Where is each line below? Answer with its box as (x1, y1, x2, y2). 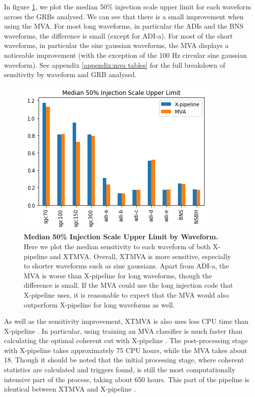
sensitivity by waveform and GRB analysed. (4, 69, 137, 80)
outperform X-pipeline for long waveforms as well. (24, 299, 175, 309)
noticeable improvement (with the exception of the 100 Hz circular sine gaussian (4, 49, 247, 60)
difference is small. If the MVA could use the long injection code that (24, 280, 233, 290)
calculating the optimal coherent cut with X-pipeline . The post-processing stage (4, 335, 248, 346)
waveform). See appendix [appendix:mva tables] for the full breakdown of (4, 59, 225, 70)
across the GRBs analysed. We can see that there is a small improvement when (4, 11, 244, 21)
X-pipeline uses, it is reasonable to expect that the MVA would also (24, 289, 229, 300)
